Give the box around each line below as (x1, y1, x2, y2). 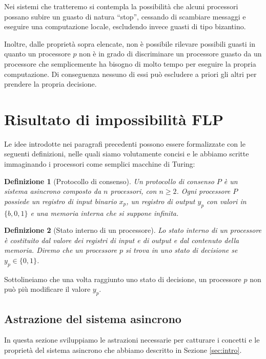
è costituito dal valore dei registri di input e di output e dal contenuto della (4, 234, 239, 245)
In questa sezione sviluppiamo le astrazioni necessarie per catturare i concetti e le (4, 334, 260, 345)
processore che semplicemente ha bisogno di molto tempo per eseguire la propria (4, 58, 256, 69)
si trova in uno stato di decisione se (125, 245, 238, 255)
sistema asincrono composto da (4, 186, 101, 196)
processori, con (110, 186, 157, 196)
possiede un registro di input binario (4, 195, 117, 206)
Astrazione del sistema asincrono (4, 310, 181, 326)
